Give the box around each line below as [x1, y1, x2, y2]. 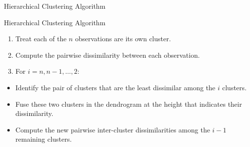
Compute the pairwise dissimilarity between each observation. [15, 49, 200, 60]
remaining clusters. [15, 134, 72, 144]
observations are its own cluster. [75, 33, 171, 44]
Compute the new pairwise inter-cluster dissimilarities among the [15, 124, 210, 134]
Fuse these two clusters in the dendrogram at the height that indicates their [15, 98, 242, 109]
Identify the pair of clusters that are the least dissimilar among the [15, 82, 215, 92]
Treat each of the [15, 33, 67, 44]
